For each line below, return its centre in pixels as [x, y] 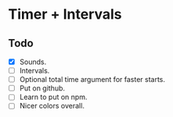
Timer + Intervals [65, 14]
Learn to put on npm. [53, 97]
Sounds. [33, 62]
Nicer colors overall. [52, 106]
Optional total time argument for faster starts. [92, 80]
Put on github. [42, 88]
